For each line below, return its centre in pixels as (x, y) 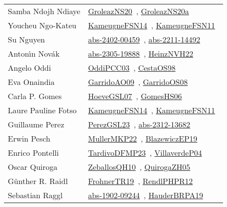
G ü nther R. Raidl (38, 181)
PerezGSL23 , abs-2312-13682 (139, 124)
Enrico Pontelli (33, 153)
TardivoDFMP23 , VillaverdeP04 (145, 153)
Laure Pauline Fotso (42, 110)
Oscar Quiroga (33, 167)
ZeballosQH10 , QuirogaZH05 (139, 167)
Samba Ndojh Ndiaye (44, 11)
